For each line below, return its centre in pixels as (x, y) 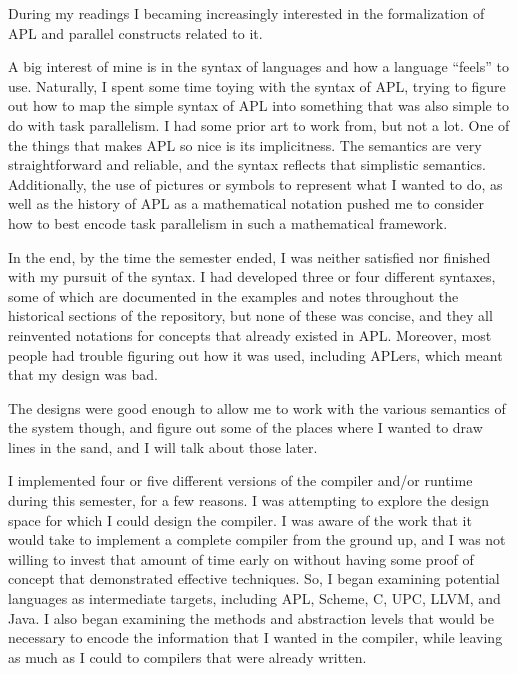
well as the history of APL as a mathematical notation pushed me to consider (246, 203)
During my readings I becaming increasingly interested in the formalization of (246, 13)
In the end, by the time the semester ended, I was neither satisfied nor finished (249, 256)
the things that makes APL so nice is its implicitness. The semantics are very (245, 144)
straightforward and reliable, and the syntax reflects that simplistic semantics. (247, 164)
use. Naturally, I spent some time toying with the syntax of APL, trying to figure (257, 85)
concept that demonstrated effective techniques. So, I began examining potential (254, 578)
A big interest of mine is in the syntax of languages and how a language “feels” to (258, 66)
